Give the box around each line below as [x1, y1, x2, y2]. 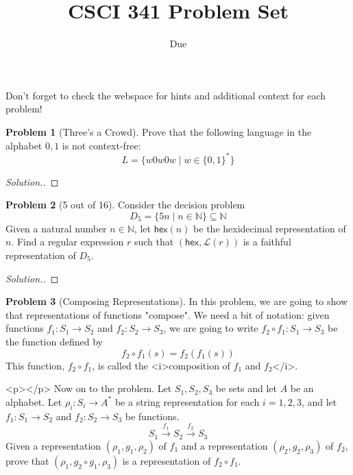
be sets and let [215, 381, 277, 395]
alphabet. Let [5, 394, 62, 409]
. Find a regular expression [11, 234, 124, 249]
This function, [5, 358, 65, 372]
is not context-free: [62, 138, 141, 152]
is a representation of [122, 453, 211, 467]
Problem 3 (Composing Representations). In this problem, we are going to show [5, 294, 348, 308]
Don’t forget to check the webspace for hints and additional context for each [5, 88, 326, 102]
